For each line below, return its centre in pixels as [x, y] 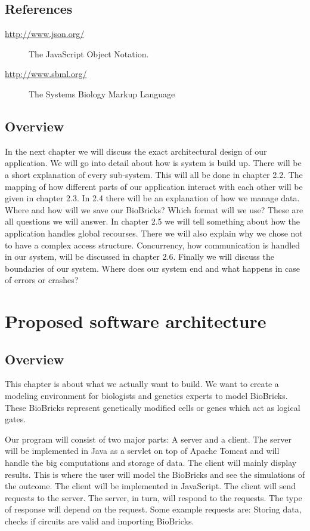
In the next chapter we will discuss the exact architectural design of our [136, 151]
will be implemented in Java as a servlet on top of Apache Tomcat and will [142, 451]
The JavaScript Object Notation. [89, 53]
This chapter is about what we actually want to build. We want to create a [142, 384]
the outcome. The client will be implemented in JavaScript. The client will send [150, 486]
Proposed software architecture [136, 321]
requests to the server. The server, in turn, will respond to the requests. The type [154, 497]
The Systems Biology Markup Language [102, 93]
